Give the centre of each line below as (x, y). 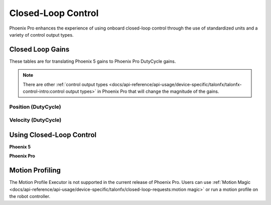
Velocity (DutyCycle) (35, 120)
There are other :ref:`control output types (65, 84)
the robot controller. (30, 196)
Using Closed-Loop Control (53, 135)
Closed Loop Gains (39, 49)
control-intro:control (44, 91)
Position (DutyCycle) (35, 107)
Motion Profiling (35, 170)
